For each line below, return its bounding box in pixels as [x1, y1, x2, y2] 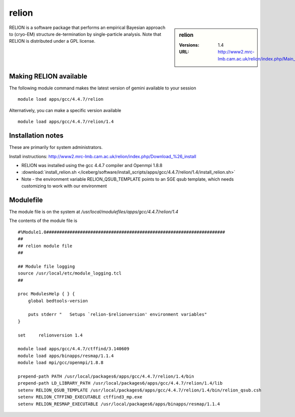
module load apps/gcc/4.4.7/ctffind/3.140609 [18, 346, 130, 352]
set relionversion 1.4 [18, 332, 83, 338]
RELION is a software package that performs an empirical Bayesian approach [9, 25, 166, 30]
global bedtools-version [28, 298, 88, 304]
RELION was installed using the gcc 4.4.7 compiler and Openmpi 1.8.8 [21, 162, 163, 168]
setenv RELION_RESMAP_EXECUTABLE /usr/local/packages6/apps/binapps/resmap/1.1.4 [18, 401, 220, 407]
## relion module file [18, 243, 73, 249]
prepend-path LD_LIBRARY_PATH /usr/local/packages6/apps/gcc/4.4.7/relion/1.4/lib [18, 381, 223, 386]
